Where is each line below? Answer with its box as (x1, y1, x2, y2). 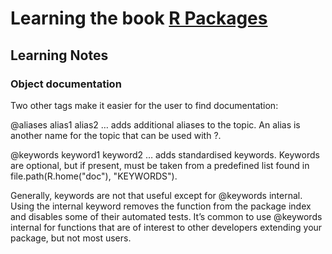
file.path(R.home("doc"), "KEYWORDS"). (10, 170, 178, 182)
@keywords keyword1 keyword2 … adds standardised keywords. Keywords (10, 148, 320, 161)
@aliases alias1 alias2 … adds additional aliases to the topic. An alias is (10, 118, 301, 131)
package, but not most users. (10, 232, 132, 244)
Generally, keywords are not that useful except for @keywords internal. (10, 189, 303, 201)
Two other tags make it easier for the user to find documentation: (10, 99, 279, 111)
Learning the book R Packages (10, 7, 268, 30)
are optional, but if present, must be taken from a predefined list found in (10, 159, 310, 171)
